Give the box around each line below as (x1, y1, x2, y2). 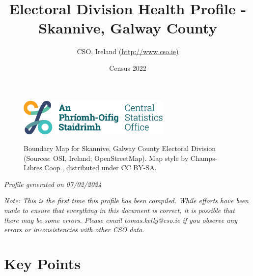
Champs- (190, 153, 218, 163)
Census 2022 (109, 62, 146, 73)
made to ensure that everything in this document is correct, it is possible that (4, 205, 235, 215)
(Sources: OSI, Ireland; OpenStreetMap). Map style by (24, 153, 189, 163)
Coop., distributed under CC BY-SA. (44, 162, 157, 173)
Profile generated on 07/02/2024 (4, 179, 102, 189)
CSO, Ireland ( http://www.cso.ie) (77, 46, 179, 57)
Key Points (4, 253, 81, 273)
